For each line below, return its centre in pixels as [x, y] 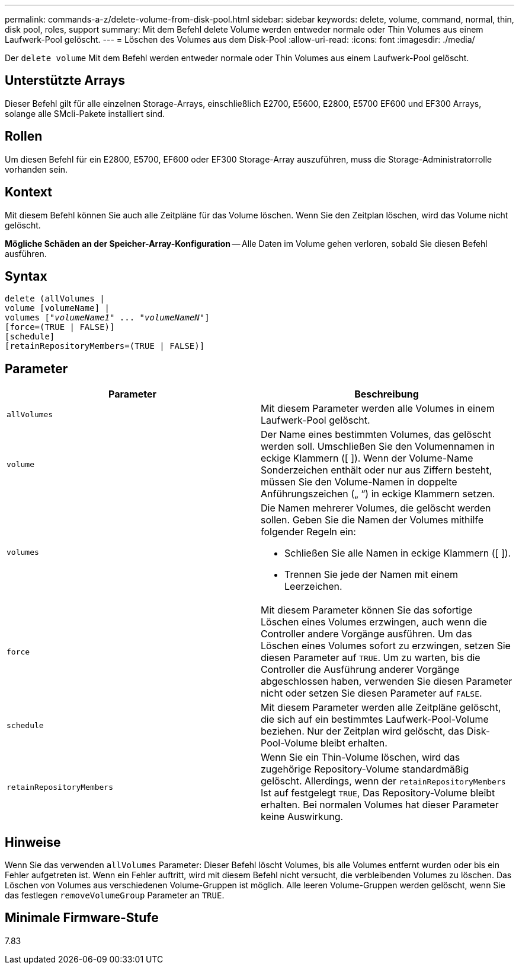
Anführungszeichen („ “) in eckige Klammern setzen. [378, 494]
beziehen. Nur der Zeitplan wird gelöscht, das [363, 731]
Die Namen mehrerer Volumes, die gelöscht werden [376, 508]
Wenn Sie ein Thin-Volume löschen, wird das [361, 757]
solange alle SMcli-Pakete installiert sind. [85, 113]
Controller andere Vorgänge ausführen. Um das [366, 634]
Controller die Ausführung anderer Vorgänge [360, 670]
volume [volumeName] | [57, 308]
